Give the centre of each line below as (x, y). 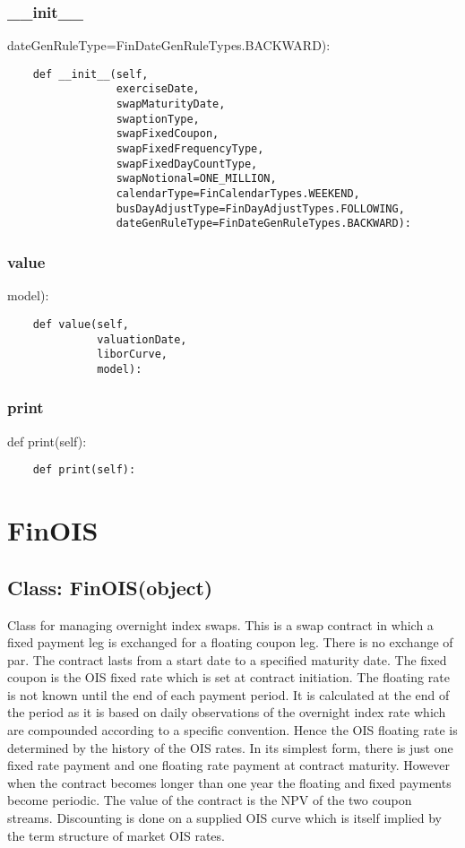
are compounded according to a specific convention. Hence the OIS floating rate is (232, 730)
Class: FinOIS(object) (110, 587)
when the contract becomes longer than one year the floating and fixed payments (229, 782)
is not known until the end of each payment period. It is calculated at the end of (228, 694)
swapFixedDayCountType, (187, 164)
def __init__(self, (90, 74)
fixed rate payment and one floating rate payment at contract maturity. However (229, 765)
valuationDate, (142, 339)
